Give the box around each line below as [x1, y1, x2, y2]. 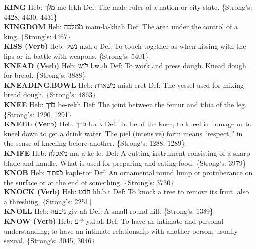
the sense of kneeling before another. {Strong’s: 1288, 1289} [4, 138, 185, 148]
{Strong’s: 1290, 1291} [4, 109, 72, 119]
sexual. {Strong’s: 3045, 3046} [4, 235, 95, 246]
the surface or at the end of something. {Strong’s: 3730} [4, 177, 174, 187]
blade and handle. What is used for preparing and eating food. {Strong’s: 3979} [4, 157, 246, 168]
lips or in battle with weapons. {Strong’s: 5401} [4, 50, 149, 61]
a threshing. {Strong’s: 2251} [4, 196, 92, 206]
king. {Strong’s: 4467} [4, 31, 71, 41]
